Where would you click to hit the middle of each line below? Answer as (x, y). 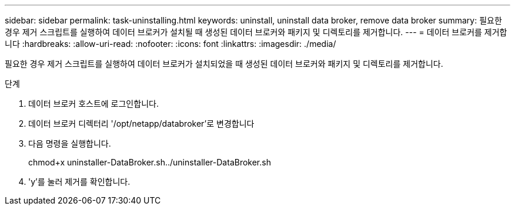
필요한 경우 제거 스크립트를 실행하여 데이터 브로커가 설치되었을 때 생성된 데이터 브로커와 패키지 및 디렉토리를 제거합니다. (224, 64)
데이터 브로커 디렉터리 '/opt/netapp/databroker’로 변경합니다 (141, 123)
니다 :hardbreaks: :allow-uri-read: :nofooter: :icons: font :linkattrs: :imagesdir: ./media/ (170, 44)
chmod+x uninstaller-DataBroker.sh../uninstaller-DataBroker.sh (150, 162)
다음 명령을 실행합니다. (70, 143)
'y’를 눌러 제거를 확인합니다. (79, 182)
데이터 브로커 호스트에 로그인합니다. (93, 104)
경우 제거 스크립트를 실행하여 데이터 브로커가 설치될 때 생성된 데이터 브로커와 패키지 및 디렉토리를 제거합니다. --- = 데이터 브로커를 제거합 (256, 32)
